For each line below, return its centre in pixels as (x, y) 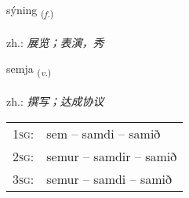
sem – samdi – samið (104, 133)
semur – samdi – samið (109, 178)
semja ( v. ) (29, 70)
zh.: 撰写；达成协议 (55, 101)
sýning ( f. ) (30, 11)
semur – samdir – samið (112, 156)
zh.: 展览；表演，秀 (55, 42)
